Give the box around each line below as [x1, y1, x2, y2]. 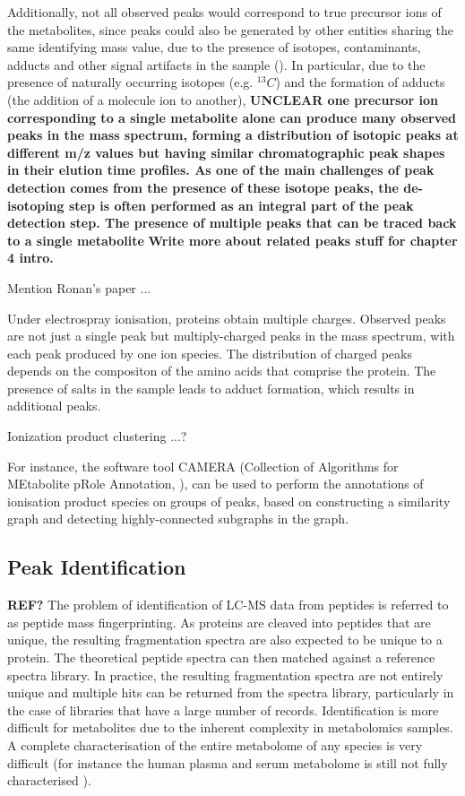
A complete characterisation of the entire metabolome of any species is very [7, 735, 423, 754]
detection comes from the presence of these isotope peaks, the [7, 177, 399, 196]
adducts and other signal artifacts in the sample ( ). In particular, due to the [7, 55, 426, 74]
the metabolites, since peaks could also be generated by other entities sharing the [7, 20, 453, 39]
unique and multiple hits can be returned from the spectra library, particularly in [7, 683, 454, 702]
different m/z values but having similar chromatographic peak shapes [7, 143, 445, 161]
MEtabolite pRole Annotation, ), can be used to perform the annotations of [7, 474, 424, 493]
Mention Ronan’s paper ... [7, 278, 151, 297]
